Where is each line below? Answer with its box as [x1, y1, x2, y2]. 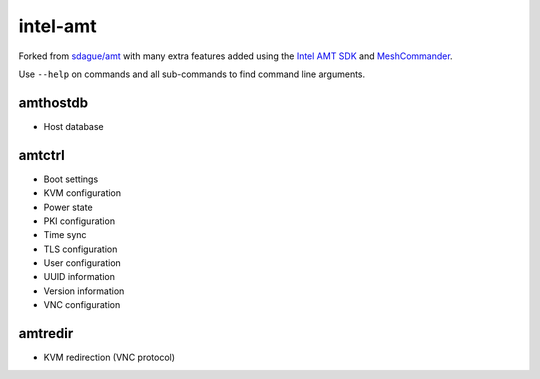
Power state [43, 201, 94, 213]
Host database [43, 120, 104, 132]
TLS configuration [43, 243, 118, 255]
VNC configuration [43, 299, 121, 311]
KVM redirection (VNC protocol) [43, 351, 175, 364]
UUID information [43, 271, 115, 283]
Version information [43, 285, 125, 297]
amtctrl [18, 146, 65, 164]
